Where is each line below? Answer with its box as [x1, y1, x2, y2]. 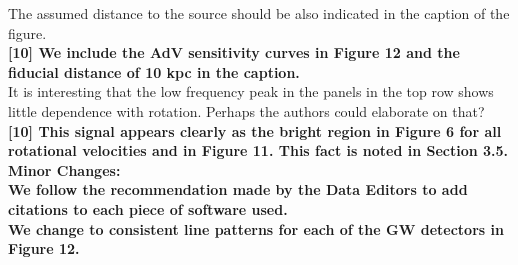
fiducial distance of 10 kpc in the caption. [8, 61, 300, 82]
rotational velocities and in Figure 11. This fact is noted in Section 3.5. [8, 140, 509, 161]
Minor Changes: [8, 159, 121, 180]
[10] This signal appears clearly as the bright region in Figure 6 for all [8, 120, 502, 141]
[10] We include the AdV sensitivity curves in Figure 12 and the [8, 42, 460, 63]
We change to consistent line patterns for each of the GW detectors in [8, 218, 504, 239]
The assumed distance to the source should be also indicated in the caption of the [8, 3, 510, 23]
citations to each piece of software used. [8, 198, 288, 219]
